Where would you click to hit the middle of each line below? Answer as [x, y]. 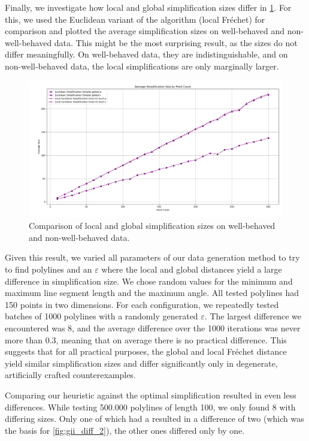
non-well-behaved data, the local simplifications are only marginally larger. [142, 66]
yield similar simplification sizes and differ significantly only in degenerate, [141, 363]
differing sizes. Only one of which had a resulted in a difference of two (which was [154, 419]
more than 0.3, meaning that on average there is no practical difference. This [146, 339]
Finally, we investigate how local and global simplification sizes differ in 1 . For [148, 7]
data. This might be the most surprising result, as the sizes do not [176, 42]
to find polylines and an [49, 269]
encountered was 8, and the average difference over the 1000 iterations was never [153, 328]
